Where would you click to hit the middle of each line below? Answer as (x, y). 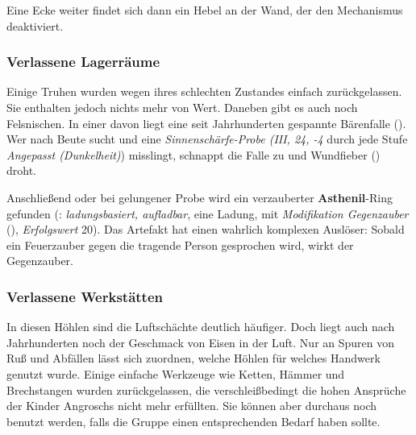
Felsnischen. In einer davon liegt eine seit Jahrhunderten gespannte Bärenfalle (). (206, 123)
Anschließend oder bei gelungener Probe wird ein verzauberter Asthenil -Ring (200, 197)
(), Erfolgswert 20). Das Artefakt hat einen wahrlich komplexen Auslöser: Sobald (206, 229)
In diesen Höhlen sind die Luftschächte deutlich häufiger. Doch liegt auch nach (201, 327)
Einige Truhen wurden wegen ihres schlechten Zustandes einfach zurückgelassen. (204, 91)
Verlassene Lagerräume (83, 62)
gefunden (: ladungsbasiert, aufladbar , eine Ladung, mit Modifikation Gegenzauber (208, 213)
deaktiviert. (35, 25)
